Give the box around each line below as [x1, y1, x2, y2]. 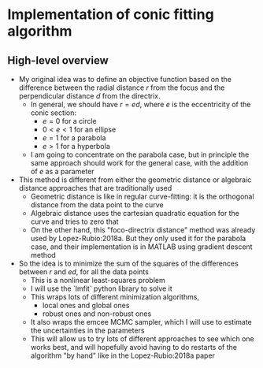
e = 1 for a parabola [42, 133, 106, 143]
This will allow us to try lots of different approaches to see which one [30, 334, 255, 344]
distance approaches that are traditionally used [18, 184, 172, 192]
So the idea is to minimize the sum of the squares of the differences [18, 258, 239, 268]
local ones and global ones [42, 301, 130, 310]
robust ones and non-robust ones [42, 309, 152, 318]
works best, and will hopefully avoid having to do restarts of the [30, 343, 238, 351]
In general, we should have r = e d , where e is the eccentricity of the [30, 100, 251, 109]
